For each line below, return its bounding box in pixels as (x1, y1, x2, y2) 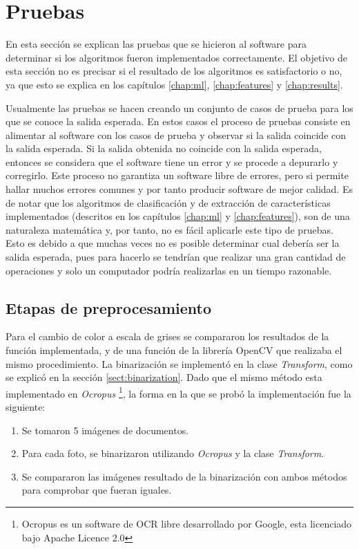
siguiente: (6, 400, 46, 414)
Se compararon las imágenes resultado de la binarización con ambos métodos (21, 469, 347, 483)
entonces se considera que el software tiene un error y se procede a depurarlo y (6, 154, 338, 169)
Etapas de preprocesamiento (6, 297, 211, 318)
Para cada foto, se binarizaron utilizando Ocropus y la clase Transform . (21, 446, 324, 460)
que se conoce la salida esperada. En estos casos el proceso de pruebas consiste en (6, 114, 351, 129)
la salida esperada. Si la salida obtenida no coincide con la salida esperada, (6, 141, 322, 156)
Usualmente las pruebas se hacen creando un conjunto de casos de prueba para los (6, 100, 353, 115)
